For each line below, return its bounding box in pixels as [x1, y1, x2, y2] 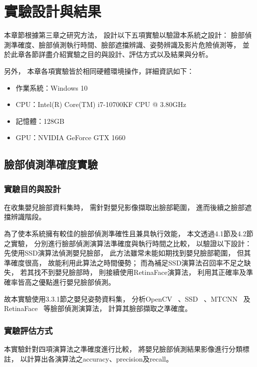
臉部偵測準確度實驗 [4, 157, 98, 172]
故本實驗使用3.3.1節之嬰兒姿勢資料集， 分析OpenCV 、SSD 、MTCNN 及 [4, 293, 251, 304]
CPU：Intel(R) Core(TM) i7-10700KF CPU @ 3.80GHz [15, 99, 187, 109]
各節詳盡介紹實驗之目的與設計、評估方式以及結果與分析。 [24, 49, 212, 59]
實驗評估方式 [4, 324, 53, 336]
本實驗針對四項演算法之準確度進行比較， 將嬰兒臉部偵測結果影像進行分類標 [4, 344, 250, 354]
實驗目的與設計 [4, 182, 61, 195]
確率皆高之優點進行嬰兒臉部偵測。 [4, 277, 115, 287]
